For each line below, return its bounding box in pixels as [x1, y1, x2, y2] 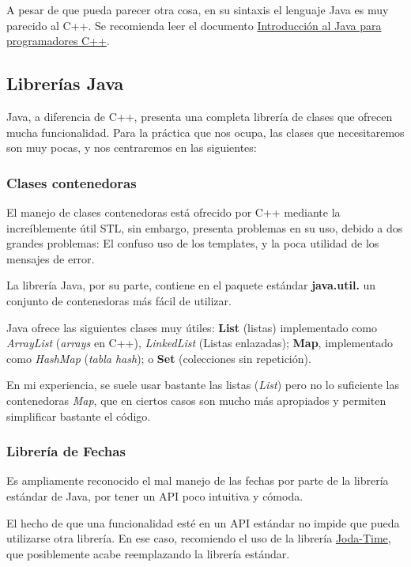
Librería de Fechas [6, 441, 126, 461]
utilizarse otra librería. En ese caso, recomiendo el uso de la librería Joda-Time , [6, 530, 391, 546]
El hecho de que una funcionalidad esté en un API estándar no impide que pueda [6, 514, 400, 531]
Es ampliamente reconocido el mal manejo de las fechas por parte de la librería [6, 472, 389, 489]
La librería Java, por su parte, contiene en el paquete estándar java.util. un [6, 277, 376, 293]
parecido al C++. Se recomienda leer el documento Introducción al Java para [6, 17, 382, 33]
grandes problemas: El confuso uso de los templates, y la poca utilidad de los [6, 235, 379, 251]
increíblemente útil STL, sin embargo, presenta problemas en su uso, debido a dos [6, 219, 403, 236]
